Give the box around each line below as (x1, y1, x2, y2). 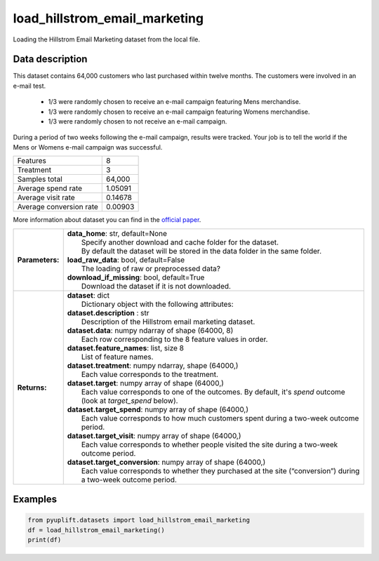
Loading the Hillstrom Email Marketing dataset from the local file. (13, 35, 200, 44)
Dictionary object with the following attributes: (81, 299, 234, 309)
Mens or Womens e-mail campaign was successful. (13, 143, 163, 151)
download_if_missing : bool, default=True (67, 272, 205, 282)
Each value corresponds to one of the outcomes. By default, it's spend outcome (81, 387, 345, 397)
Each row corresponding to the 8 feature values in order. (81, 334, 268, 344)
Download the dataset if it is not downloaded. (81, 281, 232, 291)
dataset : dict (67, 290, 110, 300)
